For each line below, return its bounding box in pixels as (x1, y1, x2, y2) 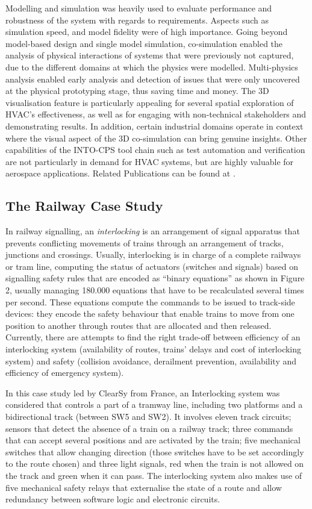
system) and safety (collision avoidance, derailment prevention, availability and (5, 354, 297, 367)
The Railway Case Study (5, 196, 163, 215)
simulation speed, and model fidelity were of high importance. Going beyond (5, 25, 288, 38)
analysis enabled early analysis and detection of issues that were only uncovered (5, 72, 300, 85)
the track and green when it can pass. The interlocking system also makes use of (5, 469, 302, 481)
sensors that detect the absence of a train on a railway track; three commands (5, 422, 293, 434)
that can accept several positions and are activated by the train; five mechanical (5, 434, 301, 446)
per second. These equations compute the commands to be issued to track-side (5, 295, 295, 308)
